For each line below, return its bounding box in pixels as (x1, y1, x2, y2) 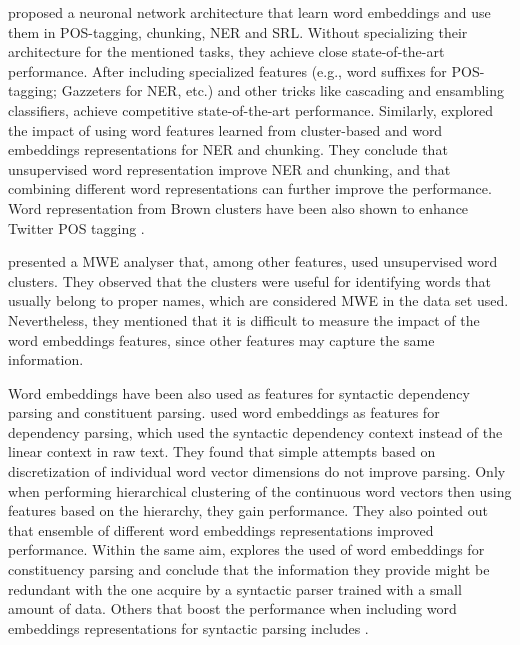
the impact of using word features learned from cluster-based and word (8, 119, 443, 140)
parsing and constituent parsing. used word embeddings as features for (8, 402, 440, 423)
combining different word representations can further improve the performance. (8, 178, 492, 199)
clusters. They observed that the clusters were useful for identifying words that (8, 270, 491, 291)
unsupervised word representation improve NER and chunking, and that (8, 158, 451, 179)
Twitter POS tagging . (8, 217, 145, 238)
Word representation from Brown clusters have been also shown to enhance (8, 197, 469, 218)
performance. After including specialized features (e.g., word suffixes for (8, 60, 447, 81)
